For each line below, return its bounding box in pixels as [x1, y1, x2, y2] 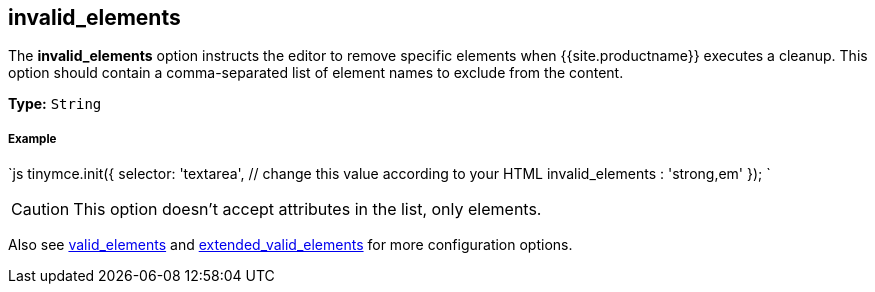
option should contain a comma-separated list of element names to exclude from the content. [8, 64, 624, 82]
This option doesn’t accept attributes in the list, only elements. [73, 199, 542, 220]
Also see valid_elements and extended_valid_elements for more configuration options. [8, 236, 573, 254]
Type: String [8, 95, 102, 113]
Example [8, 131, 57, 146]
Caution [11, 199, 70, 220]
